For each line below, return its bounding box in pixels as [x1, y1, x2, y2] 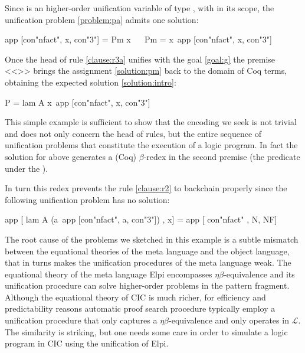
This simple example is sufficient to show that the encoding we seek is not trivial [5, 116, 297, 128]
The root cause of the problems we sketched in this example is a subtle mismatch [5, 233, 299, 245]
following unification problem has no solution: [5, 193, 170, 205]
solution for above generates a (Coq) [5, 150, 137, 162]
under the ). [5, 162, 48, 174]
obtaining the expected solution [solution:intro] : [5, 76, 176, 88]
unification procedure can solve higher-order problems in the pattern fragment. [5, 279, 290, 292]
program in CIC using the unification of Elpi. [5, 337, 169, 349]
